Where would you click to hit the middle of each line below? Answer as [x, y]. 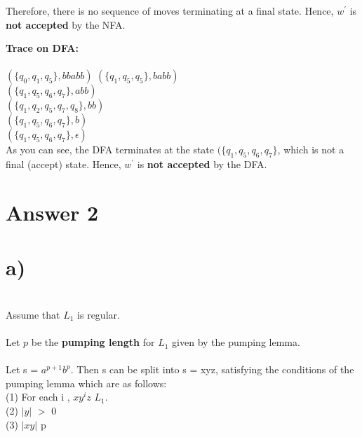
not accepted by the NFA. [66, 24]
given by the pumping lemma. [236, 342]
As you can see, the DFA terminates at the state [110, 150]
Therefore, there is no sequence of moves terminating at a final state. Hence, [170, 11]
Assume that [33, 314]
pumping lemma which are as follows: [86, 383]
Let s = [22, 369]
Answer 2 [52, 212]
